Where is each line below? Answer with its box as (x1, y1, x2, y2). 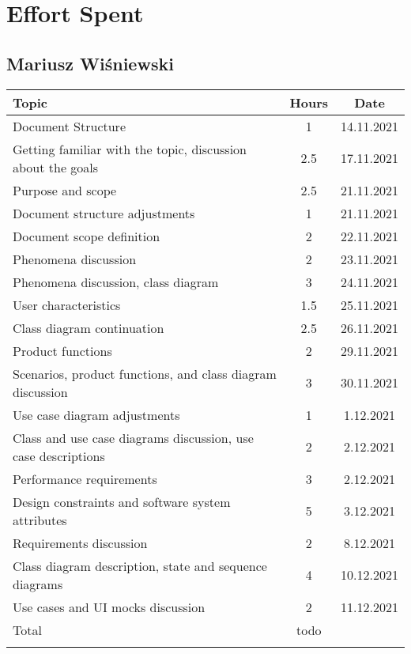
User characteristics (13, 295, 121, 314)
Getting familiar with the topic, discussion (13, 139, 247, 158)
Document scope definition (13, 226, 160, 245)
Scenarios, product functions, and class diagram (13, 364, 277, 383)
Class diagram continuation (13, 318, 164, 337)
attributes (13, 510, 67, 529)
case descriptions (13, 446, 105, 465)
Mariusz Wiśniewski (6, 51, 174, 75)
